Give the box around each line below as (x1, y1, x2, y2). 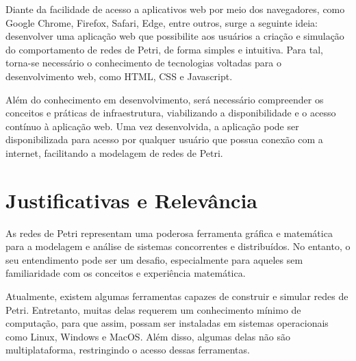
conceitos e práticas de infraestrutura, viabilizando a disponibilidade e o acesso (5, 105, 336, 120)
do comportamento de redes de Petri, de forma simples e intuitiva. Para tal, (5, 42, 323, 56)
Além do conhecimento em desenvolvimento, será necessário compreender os (5, 92, 324, 106)
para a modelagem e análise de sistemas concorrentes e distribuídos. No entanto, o (5, 239, 351, 253)
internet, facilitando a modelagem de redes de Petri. (5, 145, 223, 160)
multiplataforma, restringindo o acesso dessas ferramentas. (5, 343, 250, 357)
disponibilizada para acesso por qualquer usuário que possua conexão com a (5, 132, 323, 147)
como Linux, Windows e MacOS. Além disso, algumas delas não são (5, 329, 290, 343)
